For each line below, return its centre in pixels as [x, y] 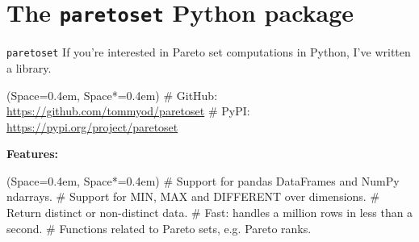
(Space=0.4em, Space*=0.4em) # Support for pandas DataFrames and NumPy [203, 180]
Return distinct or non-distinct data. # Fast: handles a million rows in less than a [210, 213]
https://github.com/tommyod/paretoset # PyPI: [128, 111]
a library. [29, 67]
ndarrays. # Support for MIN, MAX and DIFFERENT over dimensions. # [193, 196]
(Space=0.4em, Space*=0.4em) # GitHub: [112, 95]
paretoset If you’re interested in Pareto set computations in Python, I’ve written [209, 52]
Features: [33, 154]
